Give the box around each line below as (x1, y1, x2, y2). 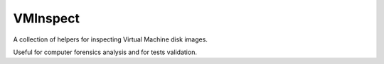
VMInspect (13, 11, 80, 26)
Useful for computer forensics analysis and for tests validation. (13, 48, 197, 56)
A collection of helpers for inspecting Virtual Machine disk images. (13, 35, 208, 44)
